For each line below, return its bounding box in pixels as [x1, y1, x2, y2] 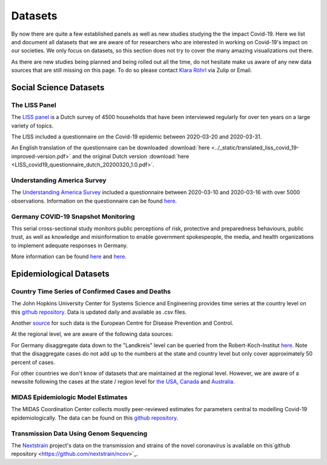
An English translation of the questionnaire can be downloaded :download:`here [11, 144, 210, 151]
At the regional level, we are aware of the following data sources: [11, 330, 173, 338]
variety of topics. [11, 122, 54, 129]
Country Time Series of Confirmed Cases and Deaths [11, 287, 171, 296]
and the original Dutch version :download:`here [71, 152, 190, 160]
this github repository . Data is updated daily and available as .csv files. [11, 308, 187, 316]
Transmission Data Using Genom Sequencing [11, 429, 148, 438]
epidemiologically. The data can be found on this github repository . [11, 414, 179, 421]
